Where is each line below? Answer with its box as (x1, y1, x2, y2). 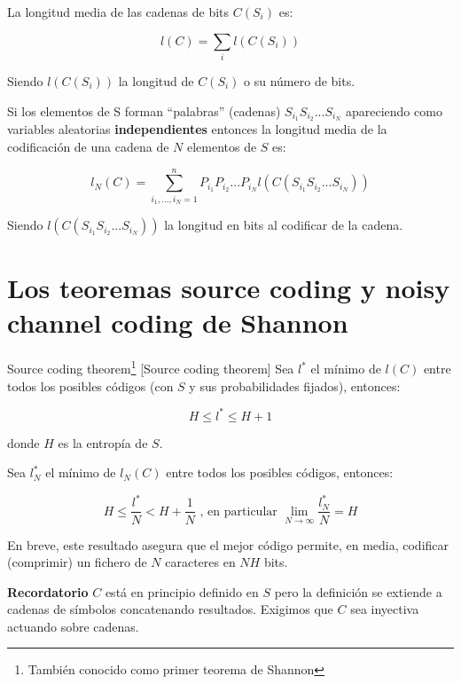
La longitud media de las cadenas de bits (7, 3, 230, 20)
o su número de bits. (244, 71, 356, 90)
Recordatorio (7, 582, 89, 601)
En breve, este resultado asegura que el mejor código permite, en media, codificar (7, 535, 449, 554)
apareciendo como (345, 101, 442, 120)
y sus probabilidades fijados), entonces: (189, 376, 401, 395)
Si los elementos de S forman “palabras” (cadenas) (7, 101, 281, 120)
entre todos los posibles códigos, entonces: (166, 463, 394, 482)
